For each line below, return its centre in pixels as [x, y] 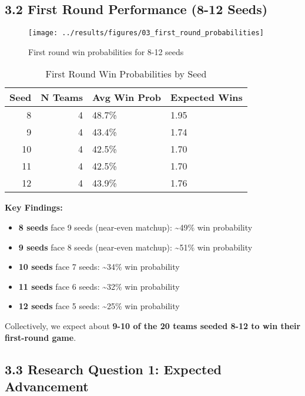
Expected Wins [207, 97]
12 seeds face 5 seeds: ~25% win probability [99, 306]
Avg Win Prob [127, 97]
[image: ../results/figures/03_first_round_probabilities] [146, 33]
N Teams [62, 97]
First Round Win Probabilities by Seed [126, 74]
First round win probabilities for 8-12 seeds [106, 51]
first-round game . [41, 337]
